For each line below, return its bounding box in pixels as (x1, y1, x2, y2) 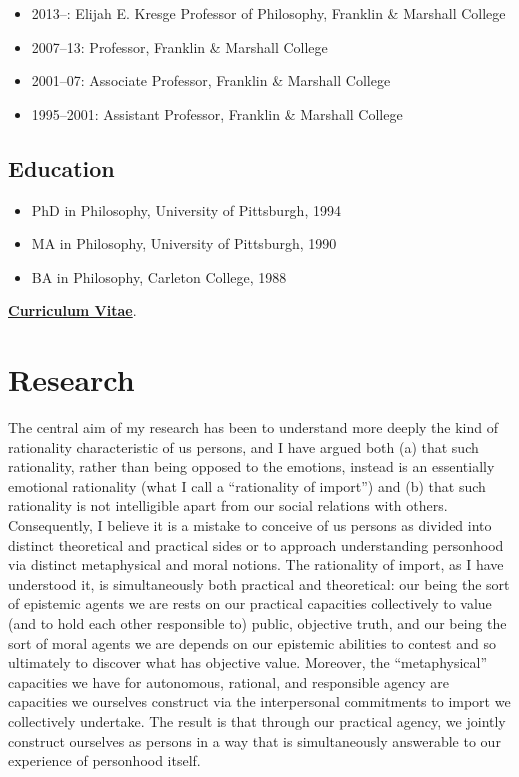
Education (8, 152, 115, 183)
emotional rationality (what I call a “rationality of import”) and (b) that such (8, 475, 486, 496)
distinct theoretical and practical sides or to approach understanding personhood (8, 534, 504, 555)
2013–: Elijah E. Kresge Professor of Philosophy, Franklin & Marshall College (31, 3, 506, 23)
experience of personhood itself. (8, 750, 201, 771)
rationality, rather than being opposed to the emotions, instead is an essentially (8, 456, 495, 477)
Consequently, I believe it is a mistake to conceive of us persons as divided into (8, 515, 492, 536)
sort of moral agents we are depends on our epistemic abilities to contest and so (8, 632, 496, 653)
